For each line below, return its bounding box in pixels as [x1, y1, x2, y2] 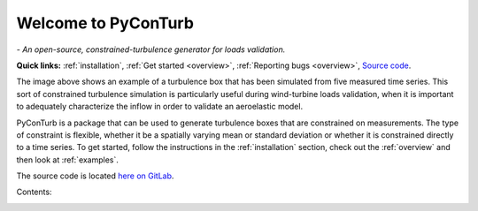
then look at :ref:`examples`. [16, 154, 119, 165]
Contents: [16, 186, 52, 198]
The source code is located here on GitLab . [16, 170, 174, 181]
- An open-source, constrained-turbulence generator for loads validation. [16, 44, 286, 55]
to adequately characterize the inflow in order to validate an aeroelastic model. [16, 102, 304, 112]
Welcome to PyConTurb [16, 13, 195, 33]
